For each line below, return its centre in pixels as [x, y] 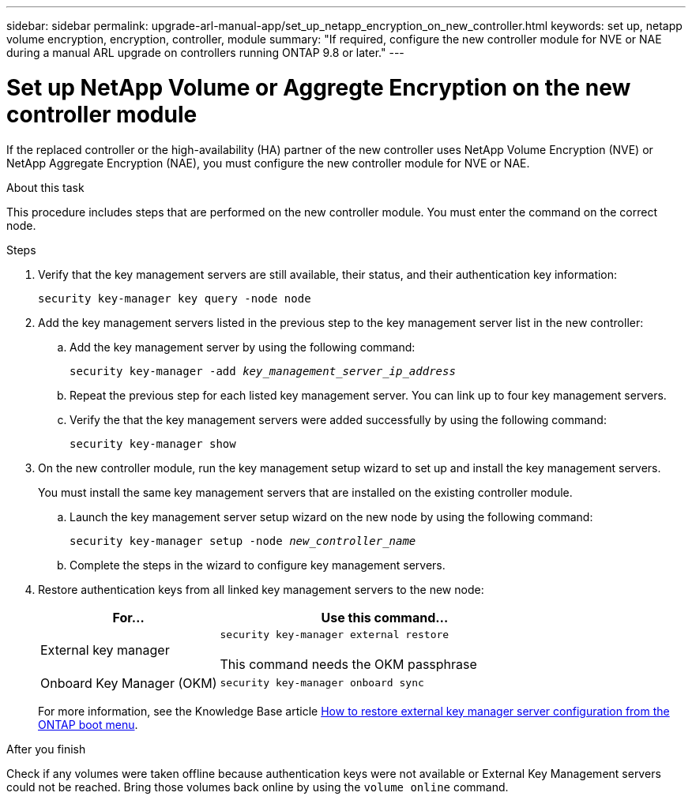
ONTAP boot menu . [88, 724]
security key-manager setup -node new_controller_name [243, 541]
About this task [45, 187]
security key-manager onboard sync [322, 683]
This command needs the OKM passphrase [348, 664]
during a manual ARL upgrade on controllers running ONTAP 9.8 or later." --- [205, 53]
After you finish [46, 749]
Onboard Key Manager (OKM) [129, 683]
